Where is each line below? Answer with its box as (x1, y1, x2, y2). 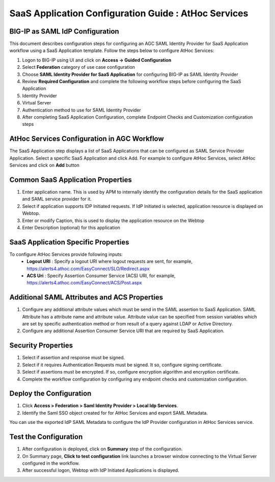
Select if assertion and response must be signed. (22, 355, 125, 361)
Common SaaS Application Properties (9, 175, 132, 184)
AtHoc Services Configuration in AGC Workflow (9, 135, 164, 143)
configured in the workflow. (22, 460, 80, 466)
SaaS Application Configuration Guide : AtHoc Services (9, 8, 249, 19)
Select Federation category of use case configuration (22, 64, 135, 70)
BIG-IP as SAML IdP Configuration (9, 27, 119, 36)
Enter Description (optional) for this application (22, 224, 121, 230)
